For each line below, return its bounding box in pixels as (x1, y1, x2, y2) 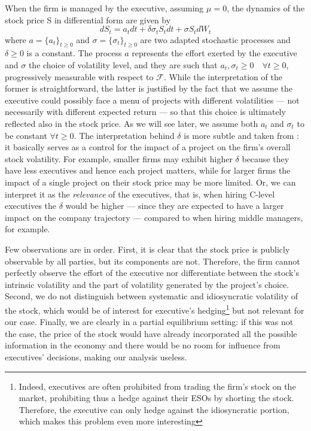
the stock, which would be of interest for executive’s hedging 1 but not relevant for (5, 302, 304, 316)
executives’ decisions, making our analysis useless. (5, 350, 187, 363)
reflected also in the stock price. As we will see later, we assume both (5, 117, 258, 129)
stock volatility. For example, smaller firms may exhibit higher (5, 152, 233, 165)
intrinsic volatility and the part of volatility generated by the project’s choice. (5, 278, 289, 290)
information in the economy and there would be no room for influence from (5, 339, 280, 351)
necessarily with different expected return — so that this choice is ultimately (5, 105, 286, 118)
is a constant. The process (26, 47, 122, 59)
